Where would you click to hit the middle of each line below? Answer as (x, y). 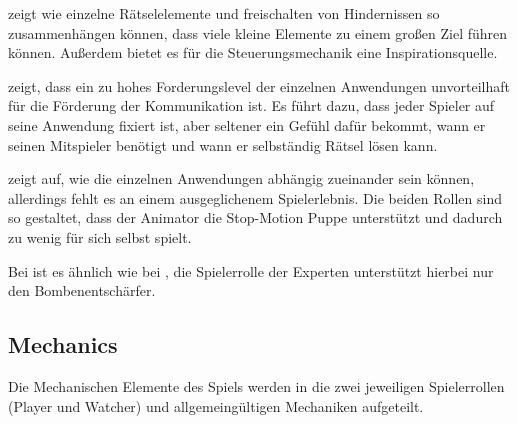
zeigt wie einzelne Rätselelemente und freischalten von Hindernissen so (224, 13)
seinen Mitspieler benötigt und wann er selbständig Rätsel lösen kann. (223, 144)
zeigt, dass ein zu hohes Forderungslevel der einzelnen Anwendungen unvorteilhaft (259, 85)
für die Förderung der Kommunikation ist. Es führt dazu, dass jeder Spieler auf (251, 105)
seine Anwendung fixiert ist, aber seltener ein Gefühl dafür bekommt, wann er (247, 124)
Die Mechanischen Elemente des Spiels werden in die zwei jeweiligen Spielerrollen (256, 385)
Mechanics (63, 344)
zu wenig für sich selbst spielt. (100, 236)
